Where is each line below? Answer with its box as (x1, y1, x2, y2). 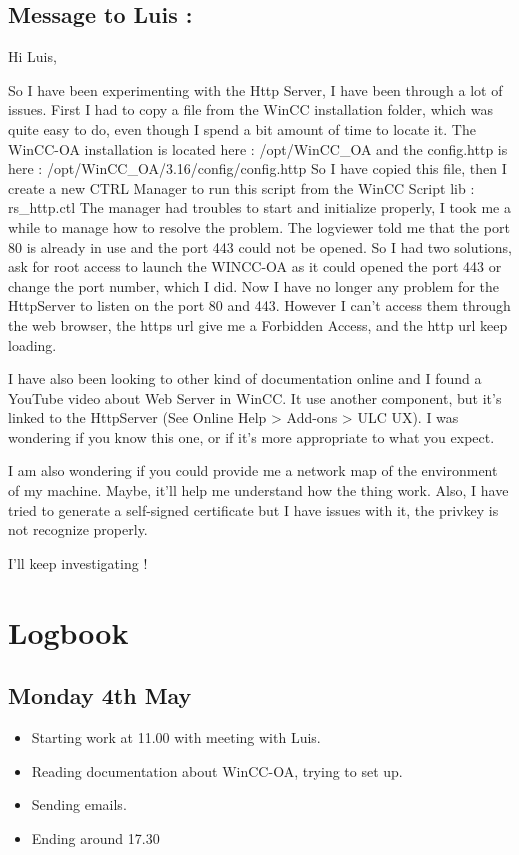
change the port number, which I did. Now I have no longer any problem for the (8, 275, 499, 296)
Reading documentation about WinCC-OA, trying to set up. (31, 760, 403, 781)
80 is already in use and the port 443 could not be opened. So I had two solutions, (8, 236, 513, 257)
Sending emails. (31, 794, 127, 815)
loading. (8, 334, 57, 355)
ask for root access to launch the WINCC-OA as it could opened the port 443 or (8, 256, 502, 277)
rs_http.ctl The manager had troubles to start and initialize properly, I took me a (8, 197, 511, 218)
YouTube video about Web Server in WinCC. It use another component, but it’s (8, 387, 502, 408)
